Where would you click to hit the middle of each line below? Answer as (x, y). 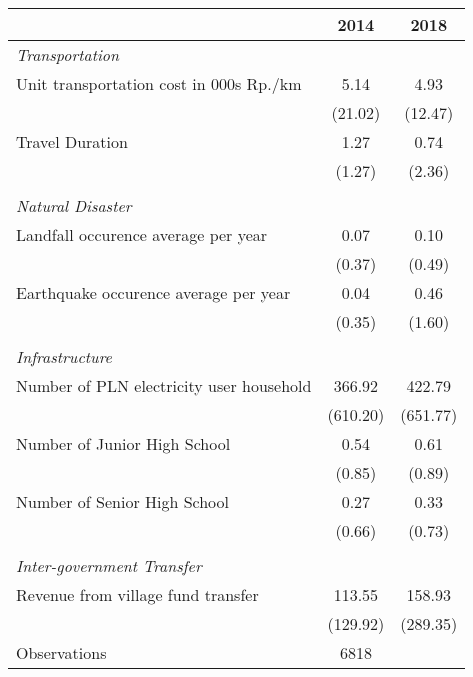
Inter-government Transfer (109, 565)
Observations (61, 652)
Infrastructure (64, 356)
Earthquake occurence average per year (153, 292)
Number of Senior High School (123, 501)
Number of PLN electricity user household (164, 385)
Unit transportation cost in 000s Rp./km (159, 83)
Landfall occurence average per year (142, 234)
